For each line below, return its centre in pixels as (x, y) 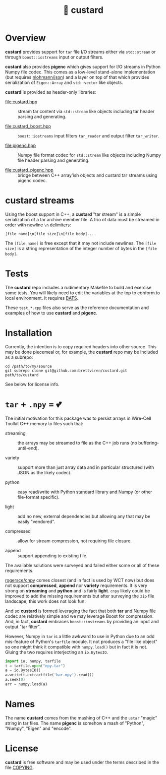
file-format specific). (38, 497)
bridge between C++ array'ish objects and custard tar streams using (87, 175)
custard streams (40, 201)
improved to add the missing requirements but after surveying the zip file (80, 596)
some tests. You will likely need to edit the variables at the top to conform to (83, 293)
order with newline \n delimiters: (38, 225)
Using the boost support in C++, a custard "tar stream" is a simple (73, 214)
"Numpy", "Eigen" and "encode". (38, 728)
